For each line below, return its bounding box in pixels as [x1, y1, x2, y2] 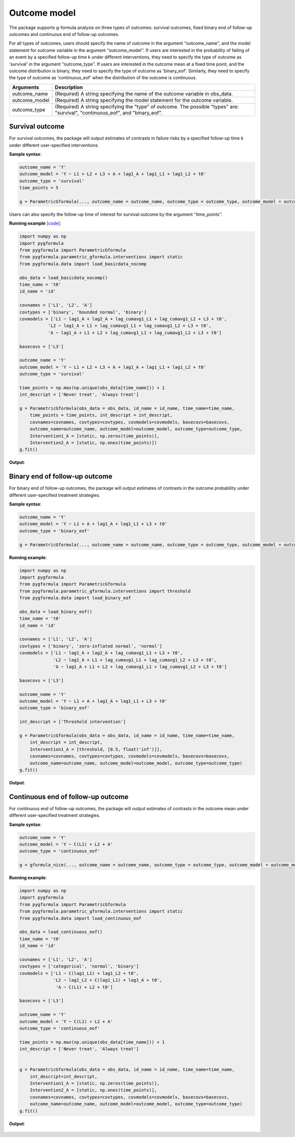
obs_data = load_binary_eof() [19, 609, 92, 614]
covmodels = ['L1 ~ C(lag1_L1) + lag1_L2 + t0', [19, 970, 139, 976]
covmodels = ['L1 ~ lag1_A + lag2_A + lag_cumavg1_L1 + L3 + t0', [19, 650, 183, 656]
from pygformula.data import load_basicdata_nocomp [19, 261, 147, 266]
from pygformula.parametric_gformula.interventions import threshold [19, 588, 191, 594]
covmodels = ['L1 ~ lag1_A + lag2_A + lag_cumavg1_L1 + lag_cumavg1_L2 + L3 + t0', [19, 316, 227, 321]
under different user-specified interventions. [9, 142, 99, 148]
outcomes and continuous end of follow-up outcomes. [9, 31, 119, 37]
